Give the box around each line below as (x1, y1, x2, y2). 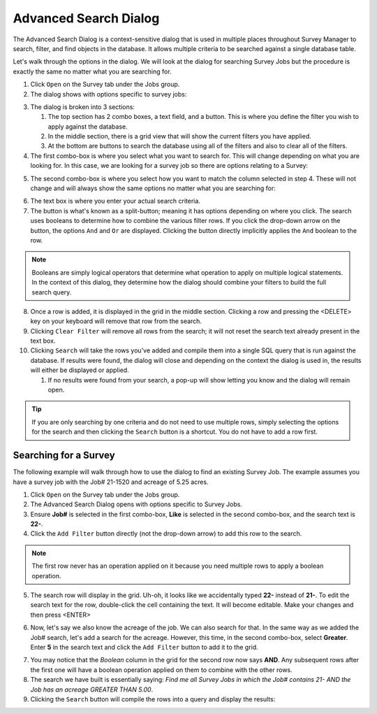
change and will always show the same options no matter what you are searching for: (30, 184, 276, 192)
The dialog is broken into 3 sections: (30, 102, 135, 111)
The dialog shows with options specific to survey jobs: (30, 90, 187, 98)
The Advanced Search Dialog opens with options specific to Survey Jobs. (30, 500, 242, 508)
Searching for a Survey (13, 450, 115, 462)
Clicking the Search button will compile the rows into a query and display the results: (30, 694, 276, 703)
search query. (31, 287, 72, 297)
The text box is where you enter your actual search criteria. (30, 197, 200, 206)
